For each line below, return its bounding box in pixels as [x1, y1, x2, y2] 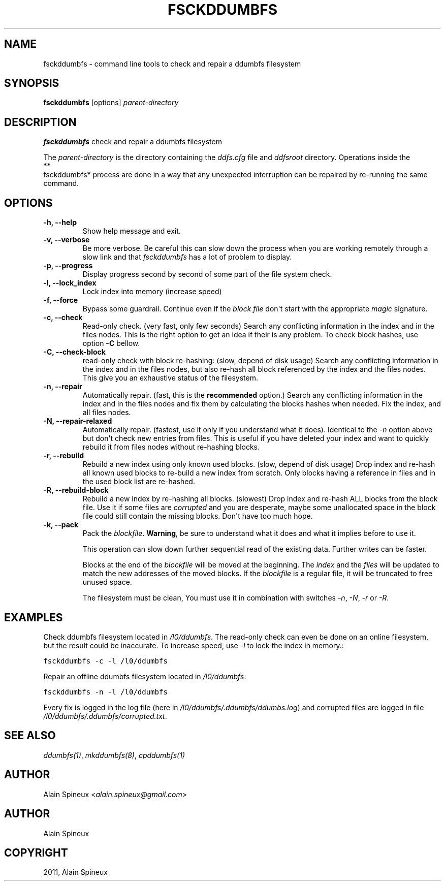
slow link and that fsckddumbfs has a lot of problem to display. [82, 252, 292, 262]
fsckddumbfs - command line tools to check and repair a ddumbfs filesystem [43, 59, 301, 68]
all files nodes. [82, 408, 131, 417]
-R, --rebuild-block [43, 486, 109, 495]
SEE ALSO [4, 729, 56, 742]
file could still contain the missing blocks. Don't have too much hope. [82, 512, 313, 521]
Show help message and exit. [82, 227, 181, 236]
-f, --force [43, 296, 78, 305]
